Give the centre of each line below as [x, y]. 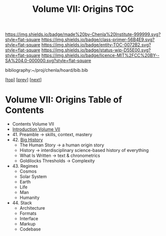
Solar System [33, 177]
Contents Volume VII [33, 124]
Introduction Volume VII [36, 129]
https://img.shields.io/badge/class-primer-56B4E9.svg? [98, 40]
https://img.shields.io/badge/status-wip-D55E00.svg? [96, 50]
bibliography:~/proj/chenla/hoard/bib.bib [47, 70]
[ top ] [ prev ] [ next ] [23, 80]
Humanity [29, 198]
